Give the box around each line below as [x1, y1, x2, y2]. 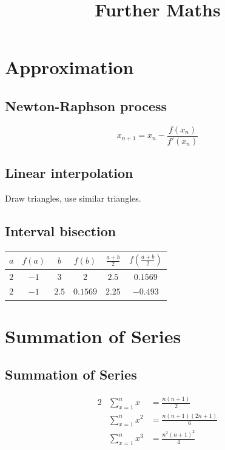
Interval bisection [5, 222, 116, 240]
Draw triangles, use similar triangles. [5, 192, 141, 205]
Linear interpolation [5, 163, 133, 182]
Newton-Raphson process [5, 96, 167, 115]
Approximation [5, 55, 134, 80]
